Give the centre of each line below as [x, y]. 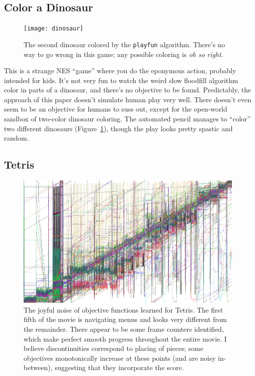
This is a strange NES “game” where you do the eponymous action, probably [120, 71]
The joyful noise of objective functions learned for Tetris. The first [123, 309]
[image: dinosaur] [54, 29]
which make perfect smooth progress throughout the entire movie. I [125, 338]
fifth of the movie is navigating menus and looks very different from [125, 319]
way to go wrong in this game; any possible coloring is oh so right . [123, 54]
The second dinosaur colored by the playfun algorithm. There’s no [124, 44]
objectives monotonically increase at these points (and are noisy [120, 358]
